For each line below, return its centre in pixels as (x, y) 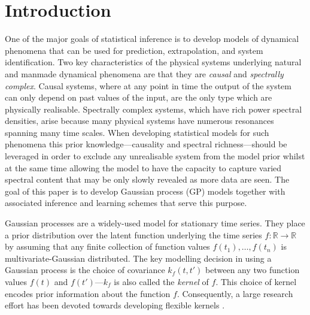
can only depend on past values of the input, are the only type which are (139, 97)
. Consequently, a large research (235, 293)
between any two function (253, 270)
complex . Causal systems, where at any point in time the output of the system (148, 85)
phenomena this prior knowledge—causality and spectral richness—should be (146, 144)
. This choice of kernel (256, 281)
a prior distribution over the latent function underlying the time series (133, 234)
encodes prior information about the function (88, 293)
